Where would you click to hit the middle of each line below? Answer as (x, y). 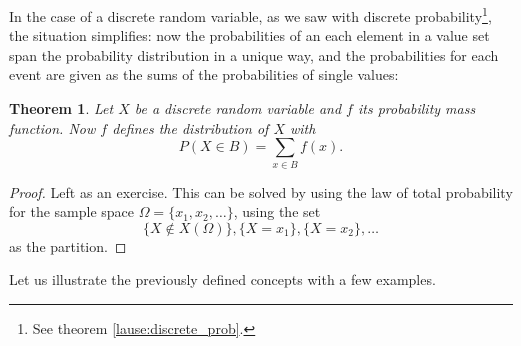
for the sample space (72, 211)
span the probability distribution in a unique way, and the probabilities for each (254, 54)
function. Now (52, 127)
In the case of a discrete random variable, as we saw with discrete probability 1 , (250, 14)
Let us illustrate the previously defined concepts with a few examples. (222, 279)
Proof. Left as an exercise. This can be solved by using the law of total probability (261, 191)
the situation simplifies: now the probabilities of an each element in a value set (249, 35)
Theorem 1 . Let (61, 108)
